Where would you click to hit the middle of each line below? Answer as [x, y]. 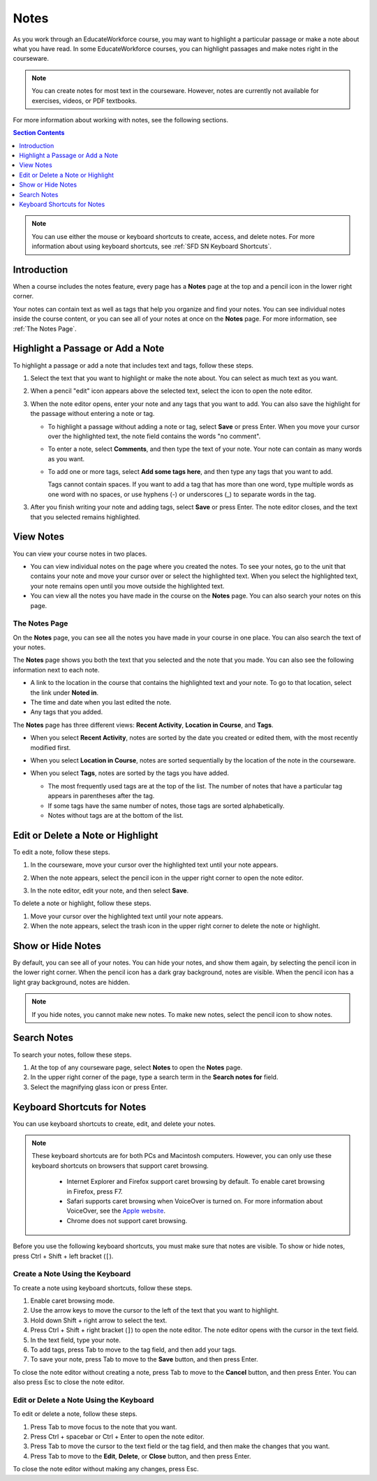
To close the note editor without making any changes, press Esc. [106, 1469]
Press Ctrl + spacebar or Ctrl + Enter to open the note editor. [118, 1437]
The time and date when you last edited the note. [101, 702]
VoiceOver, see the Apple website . [116, 1211]
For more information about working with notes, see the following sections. [120, 120]
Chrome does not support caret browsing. [127, 1220]
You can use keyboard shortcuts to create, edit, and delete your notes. [114, 1124]
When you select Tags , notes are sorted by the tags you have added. [130, 773]
